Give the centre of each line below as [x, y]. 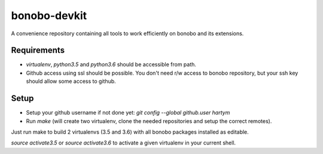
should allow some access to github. [71, 81]
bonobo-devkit [49, 16]
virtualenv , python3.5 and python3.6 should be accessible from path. [111, 64]
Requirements [38, 50]
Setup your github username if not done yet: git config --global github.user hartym [128, 113]
